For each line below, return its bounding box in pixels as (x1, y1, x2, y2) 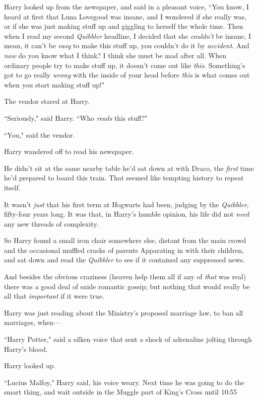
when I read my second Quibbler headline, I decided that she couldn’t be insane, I (4, 30, 251, 41)
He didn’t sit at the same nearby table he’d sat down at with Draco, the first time (4, 162, 254, 173)
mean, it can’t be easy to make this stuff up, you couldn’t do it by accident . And (4, 40, 250, 51)
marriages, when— (4, 317, 61, 327)
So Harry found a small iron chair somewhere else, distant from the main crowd (4, 235, 246, 245)
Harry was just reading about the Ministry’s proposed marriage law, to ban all (4, 307, 243, 318)
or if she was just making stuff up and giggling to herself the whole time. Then (4, 21, 243, 31)
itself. (4, 182, 21, 192)
